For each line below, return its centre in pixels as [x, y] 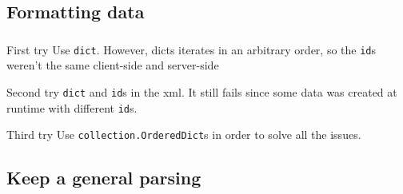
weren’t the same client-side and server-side [113, 65]
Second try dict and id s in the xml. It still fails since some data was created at [202, 91]
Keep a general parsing [104, 178]
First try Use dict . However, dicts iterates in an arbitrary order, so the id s [192, 49]
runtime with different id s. [72, 107]
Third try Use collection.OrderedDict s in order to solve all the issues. [184, 135]
